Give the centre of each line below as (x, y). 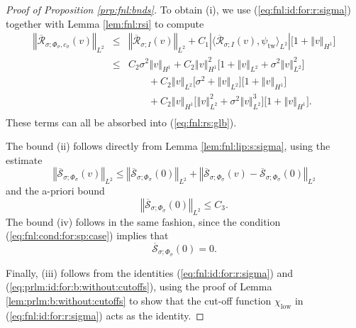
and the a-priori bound (55, 191)
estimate (24, 159)
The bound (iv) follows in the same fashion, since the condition (143, 221)
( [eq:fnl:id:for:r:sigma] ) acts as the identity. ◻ (105, 315)
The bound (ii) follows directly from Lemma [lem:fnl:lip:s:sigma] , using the (168, 146)
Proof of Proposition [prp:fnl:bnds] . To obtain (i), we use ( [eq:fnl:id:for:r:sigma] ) (178, 9)
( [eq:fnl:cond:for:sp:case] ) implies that (87, 235)
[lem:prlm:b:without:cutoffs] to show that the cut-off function (139, 301)
